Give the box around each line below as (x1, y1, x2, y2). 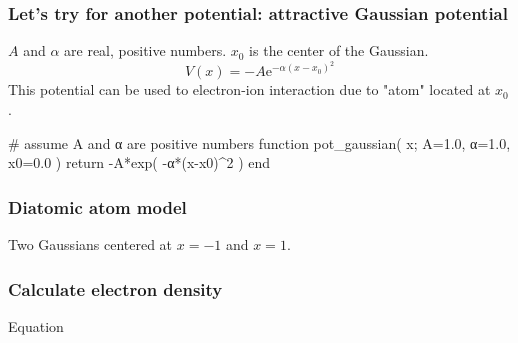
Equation (8, 315, 64, 336)
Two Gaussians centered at (8, 233, 173, 254)
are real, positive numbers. (64, 40, 227, 61)
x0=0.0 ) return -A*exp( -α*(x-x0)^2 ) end (8, 152, 271, 173)
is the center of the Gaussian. (249, 40, 429, 61)
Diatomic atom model (8, 194, 187, 219)
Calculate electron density (8, 276, 223, 301)
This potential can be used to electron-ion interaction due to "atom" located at (8, 79, 491, 100)
